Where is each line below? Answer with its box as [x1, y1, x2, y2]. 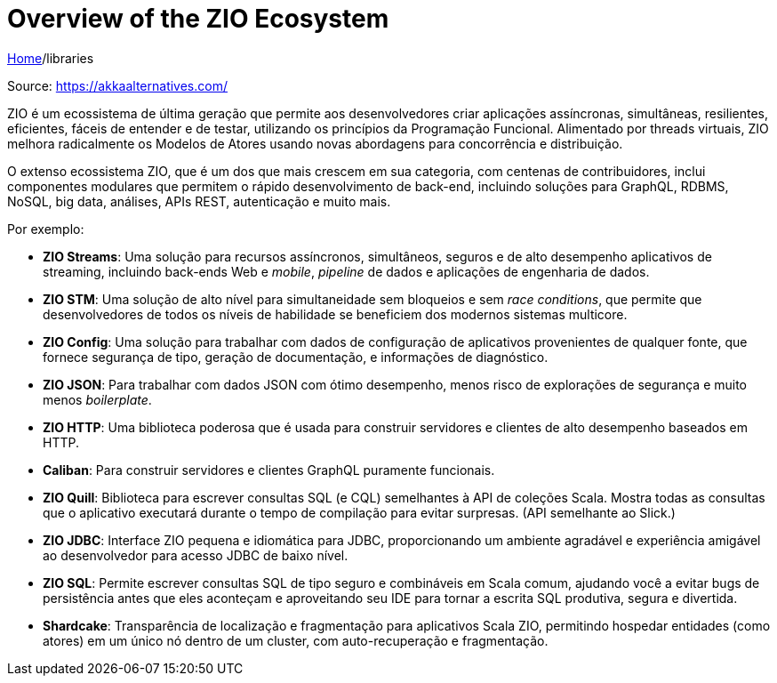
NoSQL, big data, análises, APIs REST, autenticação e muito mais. [7, 193, 391, 209]
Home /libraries [7, 50, 94, 66]
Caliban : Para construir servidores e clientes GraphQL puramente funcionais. [43, 462, 495, 478]
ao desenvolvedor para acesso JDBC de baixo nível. [43, 547, 348, 563]
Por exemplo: [7, 221, 84, 237]
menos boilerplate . [43, 391, 152, 407]
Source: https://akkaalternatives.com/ [7, 77, 228, 93]
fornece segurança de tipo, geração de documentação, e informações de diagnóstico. [43, 349, 549, 365]
